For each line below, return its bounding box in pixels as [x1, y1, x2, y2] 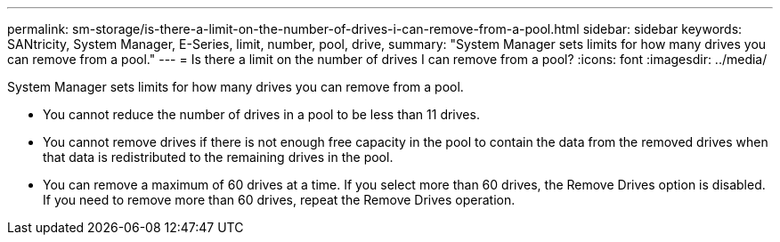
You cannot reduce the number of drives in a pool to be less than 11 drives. [43, 107, 480, 122]
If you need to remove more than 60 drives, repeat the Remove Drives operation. [43, 192, 516, 207]
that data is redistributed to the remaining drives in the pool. [43, 149, 394, 165]
